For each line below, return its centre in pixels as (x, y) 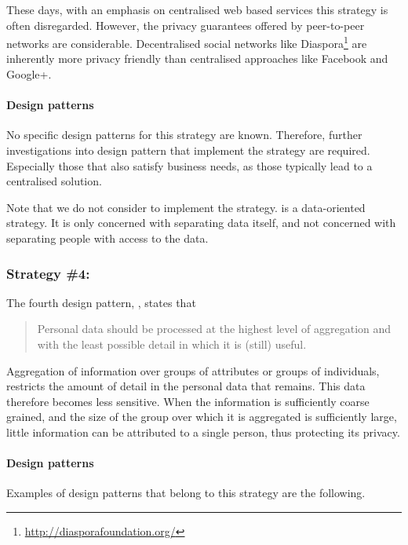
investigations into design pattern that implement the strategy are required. (188, 150)
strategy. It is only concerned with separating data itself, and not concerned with (201, 223)
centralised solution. (54, 181)
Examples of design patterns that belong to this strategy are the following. (186, 493)
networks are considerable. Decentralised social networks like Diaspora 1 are (187, 42)
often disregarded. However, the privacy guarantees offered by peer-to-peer (186, 25)
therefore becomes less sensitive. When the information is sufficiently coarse (188, 401)
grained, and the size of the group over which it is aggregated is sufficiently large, (202, 417)
